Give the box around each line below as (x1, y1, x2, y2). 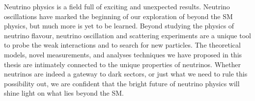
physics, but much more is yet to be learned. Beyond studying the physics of (4, 21, 234, 31)
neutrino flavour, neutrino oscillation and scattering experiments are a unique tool (4, 30, 251, 40)
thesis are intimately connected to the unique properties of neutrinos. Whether (4, 59, 241, 69)
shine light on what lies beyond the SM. (4, 88, 124, 98)
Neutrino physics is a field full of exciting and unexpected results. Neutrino (4, 1, 230, 11)
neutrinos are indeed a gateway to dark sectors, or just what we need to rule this (4, 69, 248, 79)
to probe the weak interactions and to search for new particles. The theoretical (4, 40, 241, 50)
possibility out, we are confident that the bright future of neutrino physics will (4, 78, 240, 88)
